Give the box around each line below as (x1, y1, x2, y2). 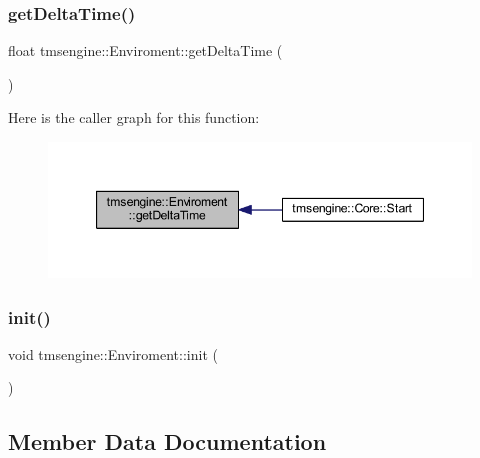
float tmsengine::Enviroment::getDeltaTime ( (8, 40, 283, 61)
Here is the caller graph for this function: (8, 107, 260, 128)
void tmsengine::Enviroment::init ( (8, 343, 218, 364)
